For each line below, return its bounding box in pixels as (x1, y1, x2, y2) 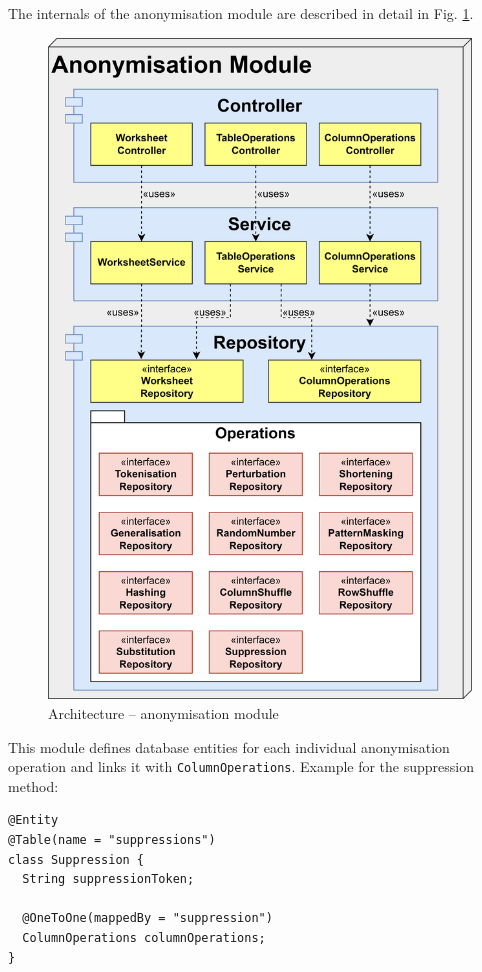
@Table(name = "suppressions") (8, 833, 216, 848)
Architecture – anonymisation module (48, 703, 279, 724)
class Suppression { (8, 852, 145, 867)
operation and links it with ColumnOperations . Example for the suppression (8, 756, 475, 777)
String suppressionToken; (22, 872, 195, 887)
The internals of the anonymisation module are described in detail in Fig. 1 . (8, 3, 474, 23)
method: (8, 775, 59, 796)
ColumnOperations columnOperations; (22, 931, 266, 946)
